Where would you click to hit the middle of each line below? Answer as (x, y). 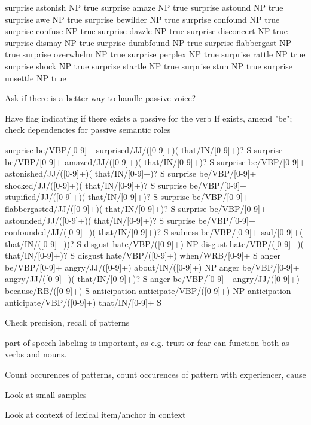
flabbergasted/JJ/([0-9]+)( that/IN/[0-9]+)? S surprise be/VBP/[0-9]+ (136, 208)
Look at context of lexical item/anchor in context (95, 415)
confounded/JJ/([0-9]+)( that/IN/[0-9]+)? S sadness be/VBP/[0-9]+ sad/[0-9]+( (154, 232)
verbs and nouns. (36, 354)
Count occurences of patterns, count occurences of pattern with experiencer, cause (155, 374)
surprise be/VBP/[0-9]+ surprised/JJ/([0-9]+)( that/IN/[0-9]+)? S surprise (144, 149)
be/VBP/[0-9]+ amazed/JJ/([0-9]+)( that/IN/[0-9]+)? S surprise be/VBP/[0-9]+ (155, 161)
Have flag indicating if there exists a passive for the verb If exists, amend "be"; (149, 118)
